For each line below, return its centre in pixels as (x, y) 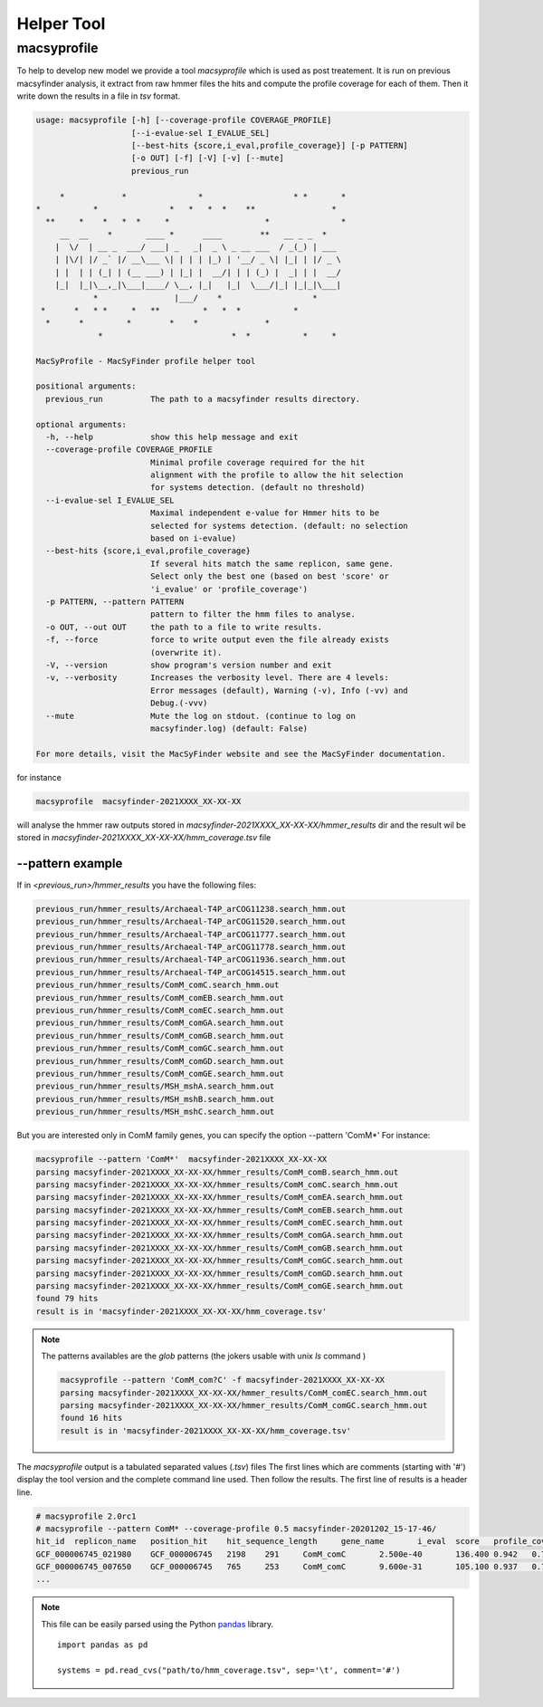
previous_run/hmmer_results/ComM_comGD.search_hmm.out (160, 1061)
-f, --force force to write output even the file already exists (217, 640)
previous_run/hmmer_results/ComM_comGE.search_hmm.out (160, 1074)
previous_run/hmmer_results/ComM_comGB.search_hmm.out (160, 1036)
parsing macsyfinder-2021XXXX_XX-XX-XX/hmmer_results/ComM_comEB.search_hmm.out (219, 1210)
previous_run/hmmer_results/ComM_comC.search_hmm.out (157, 985)
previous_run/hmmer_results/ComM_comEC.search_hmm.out (160, 1011)
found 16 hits (91, 1418)
